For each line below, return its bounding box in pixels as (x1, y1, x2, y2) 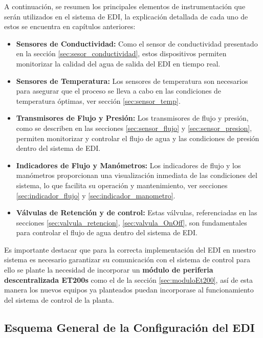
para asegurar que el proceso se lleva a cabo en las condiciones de (16, 85, 222, 96)
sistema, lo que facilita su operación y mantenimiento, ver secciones (16, 179, 228, 190)
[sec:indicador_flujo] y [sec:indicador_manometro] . (16, 190, 176, 200)
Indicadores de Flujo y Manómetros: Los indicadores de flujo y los (16, 160, 241, 170)
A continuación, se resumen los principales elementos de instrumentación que (4, 1, 246, 11)
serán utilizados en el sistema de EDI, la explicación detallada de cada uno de (4, 11, 248, 21)
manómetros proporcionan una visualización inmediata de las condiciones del (16, 170, 257, 181)
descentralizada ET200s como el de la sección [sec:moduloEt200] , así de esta (4, 274, 253, 285)
